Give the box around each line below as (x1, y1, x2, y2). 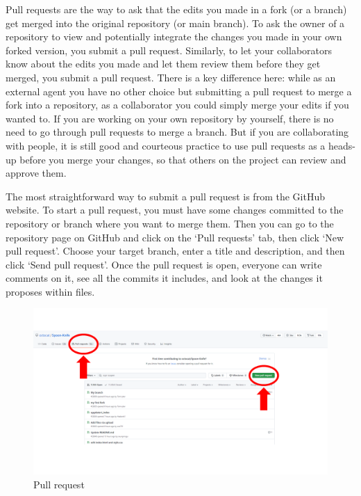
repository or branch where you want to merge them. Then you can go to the (6, 216, 334, 230)
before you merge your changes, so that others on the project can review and (19, 152, 346, 166)
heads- (328, 138, 355, 152)
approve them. (6, 166, 67, 180)
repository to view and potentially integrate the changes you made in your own (6, 29, 342, 44)
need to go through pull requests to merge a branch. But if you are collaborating (6, 125, 349, 139)
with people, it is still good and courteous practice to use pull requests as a (6, 138, 326, 152)
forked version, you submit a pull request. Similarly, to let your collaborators (6, 42, 333, 57)
